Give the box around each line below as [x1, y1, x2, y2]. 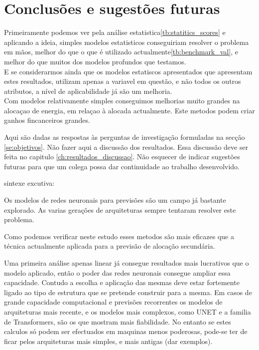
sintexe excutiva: [4, 178, 55, 188]
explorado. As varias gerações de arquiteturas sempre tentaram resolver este [4, 204, 236, 215]
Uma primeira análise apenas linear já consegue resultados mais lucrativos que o [4, 258, 249, 268]
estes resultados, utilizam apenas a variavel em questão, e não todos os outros [4, 76, 241, 86]
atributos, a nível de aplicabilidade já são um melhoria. [4, 85, 172, 96]
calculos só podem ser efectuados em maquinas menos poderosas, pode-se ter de [4, 326, 248, 337]
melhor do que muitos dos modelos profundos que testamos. [4, 56, 186, 66]
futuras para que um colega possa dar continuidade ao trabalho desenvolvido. [4, 161, 240, 171]
